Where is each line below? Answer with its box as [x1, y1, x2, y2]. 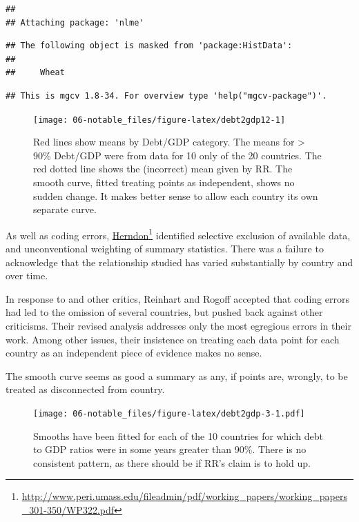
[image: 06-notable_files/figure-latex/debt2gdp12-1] [33, 114, 286, 125]
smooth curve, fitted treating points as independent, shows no [33, 175, 295, 189]
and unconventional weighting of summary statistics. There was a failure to [6, 241, 324, 256]
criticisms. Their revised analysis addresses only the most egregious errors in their [6, 319, 351, 332]
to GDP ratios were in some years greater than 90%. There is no [33, 442, 307, 456]
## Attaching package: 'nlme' [6, 17, 144, 28]
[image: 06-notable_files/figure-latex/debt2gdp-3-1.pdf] [33, 408, 305, 419]
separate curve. [33, 202, 97, 217]
